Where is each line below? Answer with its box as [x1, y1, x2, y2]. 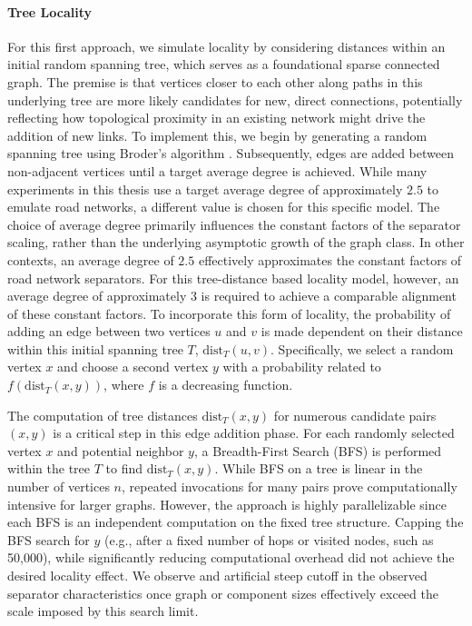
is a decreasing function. [158, 375, 293, 394]
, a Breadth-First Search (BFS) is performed [193, 441, 442, 460]
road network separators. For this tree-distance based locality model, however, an [7, 268, 459, 287]
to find [105, 459, 143, 478]
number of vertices [7, 477, 110, 496]
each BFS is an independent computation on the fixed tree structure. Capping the [7, 512, 464, 532]
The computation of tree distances [7, 405, 198, 424]
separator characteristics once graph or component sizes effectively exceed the [7, 583, 438, 602]
